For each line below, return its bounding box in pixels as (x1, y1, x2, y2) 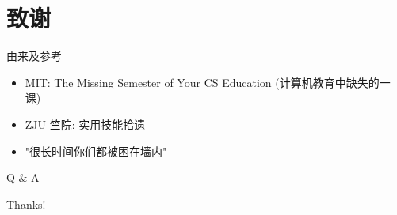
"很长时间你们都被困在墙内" (25, 142, 167, 159)
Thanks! (6, 195, 46, 212)
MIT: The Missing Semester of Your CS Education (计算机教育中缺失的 (25, 74, 380, 90)
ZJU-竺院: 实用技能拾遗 (25, 115, 146, 132)
